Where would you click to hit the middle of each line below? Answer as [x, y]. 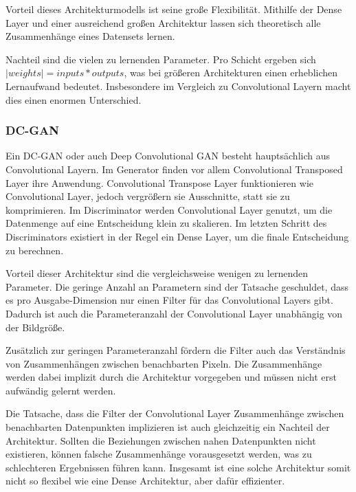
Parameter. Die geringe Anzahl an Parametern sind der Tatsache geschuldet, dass [177, 286]
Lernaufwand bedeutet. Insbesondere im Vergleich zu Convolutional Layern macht [178, 86]
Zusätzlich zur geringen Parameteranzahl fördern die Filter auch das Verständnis [176, 350]
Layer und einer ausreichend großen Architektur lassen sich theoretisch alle [163, 22]
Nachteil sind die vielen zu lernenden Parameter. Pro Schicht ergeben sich [161, 59]
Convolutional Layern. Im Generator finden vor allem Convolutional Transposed [174, 169]
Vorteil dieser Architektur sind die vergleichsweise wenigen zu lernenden [157, 273]
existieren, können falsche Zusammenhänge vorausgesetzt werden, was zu [159, 454]
